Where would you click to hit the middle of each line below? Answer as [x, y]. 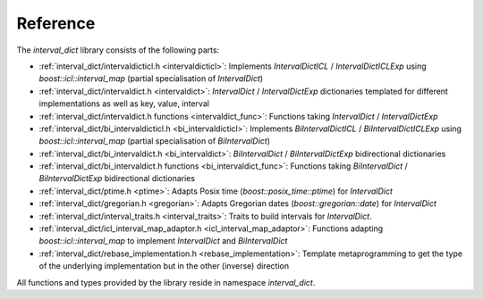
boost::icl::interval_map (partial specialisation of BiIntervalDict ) [154, 141]
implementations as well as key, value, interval [124, 104]
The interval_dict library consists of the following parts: [118, 50]
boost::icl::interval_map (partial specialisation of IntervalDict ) [151, 79]
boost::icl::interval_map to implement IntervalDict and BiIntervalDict [163, 241]
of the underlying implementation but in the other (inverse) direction [164, 266]
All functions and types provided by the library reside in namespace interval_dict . [166, 282]
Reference [56, 23]
